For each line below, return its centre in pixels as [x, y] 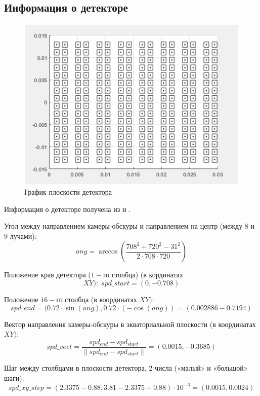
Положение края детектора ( [48, 275]
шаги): [14, 377]
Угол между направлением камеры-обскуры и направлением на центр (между [123, 226]
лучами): [23, 236]
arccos [108, 252]
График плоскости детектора [68, 192]
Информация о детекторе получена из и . [67, 209]
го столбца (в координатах [97, 299]
